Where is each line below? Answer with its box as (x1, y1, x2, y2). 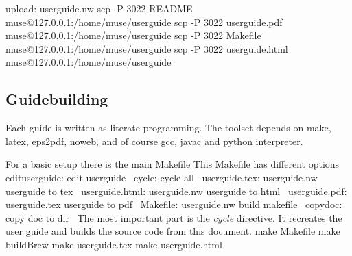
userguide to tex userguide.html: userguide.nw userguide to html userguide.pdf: (5, 183, 347, 198)
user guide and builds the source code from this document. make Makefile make (5, 224, 340, 238)
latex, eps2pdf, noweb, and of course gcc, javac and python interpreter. (5, 133, 303, 148)
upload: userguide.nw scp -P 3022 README (5, 1, 193, 15)
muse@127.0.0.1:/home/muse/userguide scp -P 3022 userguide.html (5, 41, 288, 55)
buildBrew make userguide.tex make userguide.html (5, 237, 222, 251)
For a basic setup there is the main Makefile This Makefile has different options (5, 157, 340, 171)
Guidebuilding (5, 88, 108, 110)
